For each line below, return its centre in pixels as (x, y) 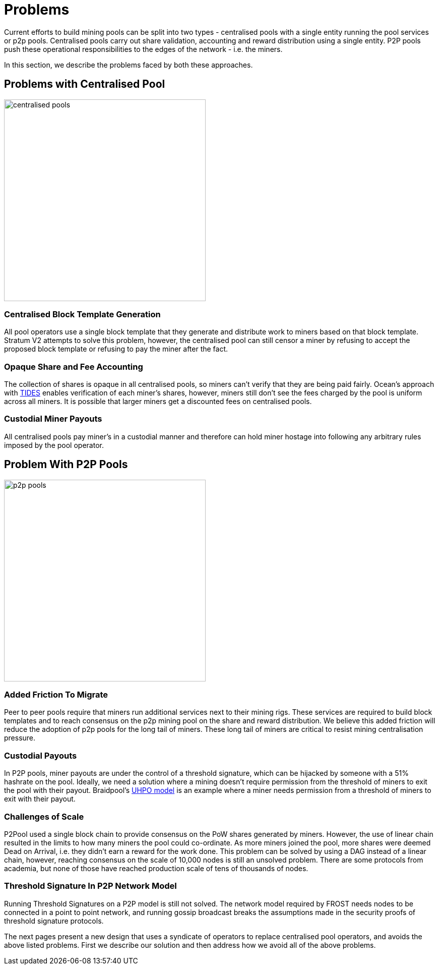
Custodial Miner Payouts (53, 419)
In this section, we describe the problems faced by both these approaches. (129, 65)
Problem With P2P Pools (66, 465)
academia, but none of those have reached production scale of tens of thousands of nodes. (156, 868)
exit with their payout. (40, 799)
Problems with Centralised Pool (85, 84)
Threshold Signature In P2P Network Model (90, 886)
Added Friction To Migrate (56, 695)
